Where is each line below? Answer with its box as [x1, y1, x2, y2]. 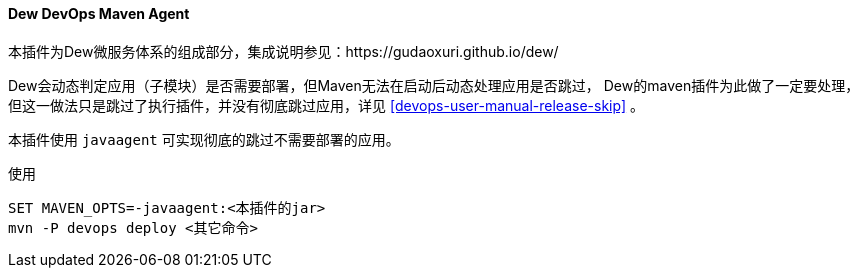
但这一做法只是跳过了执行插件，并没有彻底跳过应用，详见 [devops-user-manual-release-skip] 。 [8, 96, 645, 114]
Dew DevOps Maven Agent [8, 5, 190, 22]
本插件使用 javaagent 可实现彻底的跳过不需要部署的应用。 [8, 130, 400, 148]
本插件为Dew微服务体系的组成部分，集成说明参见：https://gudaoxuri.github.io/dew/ [8, 42, 559, 60]
